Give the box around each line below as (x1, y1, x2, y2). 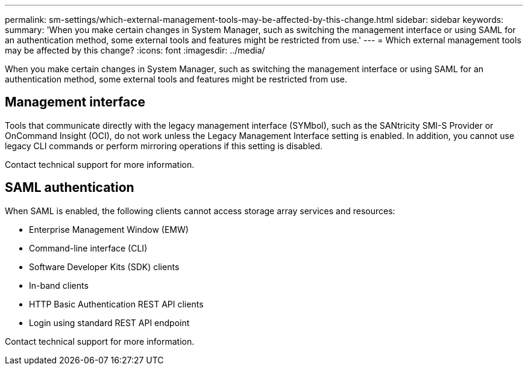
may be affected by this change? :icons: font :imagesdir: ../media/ (5, 45, 265, 55)
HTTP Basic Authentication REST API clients (29, 298, 204, 309)
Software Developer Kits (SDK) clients (29, 261, 180, 272)
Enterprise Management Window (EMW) (29, 224, 189, 235)
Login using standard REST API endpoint (29, 317, 190, 328)
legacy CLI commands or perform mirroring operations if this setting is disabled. (5, 140, 323, 151)
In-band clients (29, 280, 89, 291)
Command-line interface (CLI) (29, 242, 148, 253)
